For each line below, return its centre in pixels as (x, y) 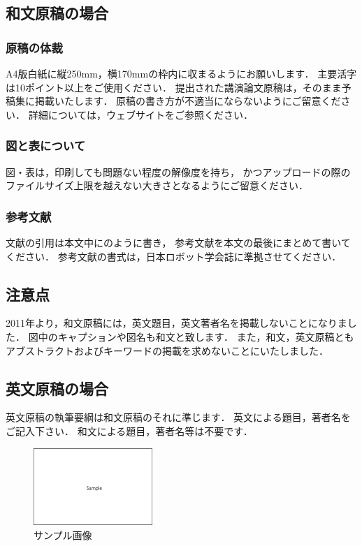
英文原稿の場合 (57, 388)
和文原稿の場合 (57, 13)
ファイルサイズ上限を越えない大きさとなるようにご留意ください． (157, 185)
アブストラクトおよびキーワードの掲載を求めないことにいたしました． (167, 350)
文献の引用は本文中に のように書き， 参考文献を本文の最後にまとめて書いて (178, 242)
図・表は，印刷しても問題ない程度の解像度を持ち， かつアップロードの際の (178, 171)
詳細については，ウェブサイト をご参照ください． (140, 114)
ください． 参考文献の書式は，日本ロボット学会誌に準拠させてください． (174, 256)
